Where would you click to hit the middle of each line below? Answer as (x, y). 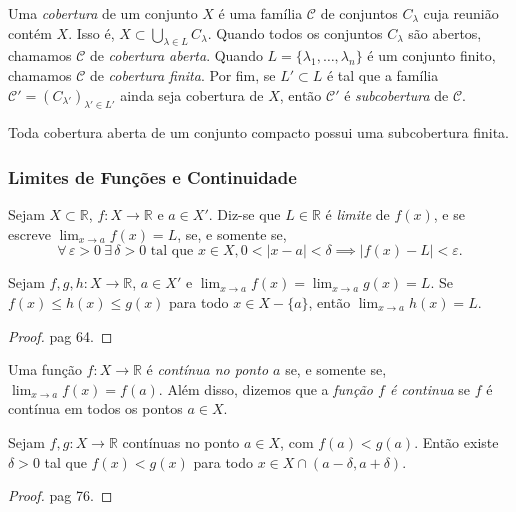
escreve (29, 233)
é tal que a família (382, 74)
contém (30, 32)
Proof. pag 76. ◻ (60, 495)
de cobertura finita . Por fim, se (182, 74)
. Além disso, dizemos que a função (265, 388)
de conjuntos (359, 13)
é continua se (429, 388)
